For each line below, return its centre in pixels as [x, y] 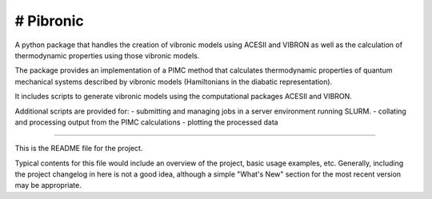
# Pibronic [49, 21]
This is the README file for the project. [79, 149]
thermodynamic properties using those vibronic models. [107, 55]
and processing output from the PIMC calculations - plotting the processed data [147, 122]
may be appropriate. [48, 185]
